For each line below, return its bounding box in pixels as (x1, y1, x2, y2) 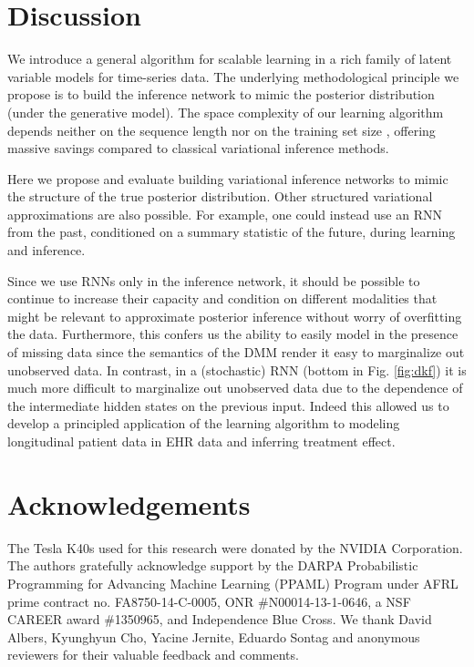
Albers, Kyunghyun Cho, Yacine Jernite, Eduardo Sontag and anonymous (7, 627, 420, 646)
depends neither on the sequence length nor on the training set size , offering (7, 120, 436, 139)
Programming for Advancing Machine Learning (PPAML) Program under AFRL (7, 573, 459, 592)
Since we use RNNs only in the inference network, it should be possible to (7, 271, 420, 290)
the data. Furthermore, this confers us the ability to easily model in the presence (7, 324, 459, 344)
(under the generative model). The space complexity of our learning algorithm (7, 102, 444, 121)
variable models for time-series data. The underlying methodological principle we (7, 67, 459, 86)
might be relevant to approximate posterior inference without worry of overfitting (7, 306, 462, 325)
